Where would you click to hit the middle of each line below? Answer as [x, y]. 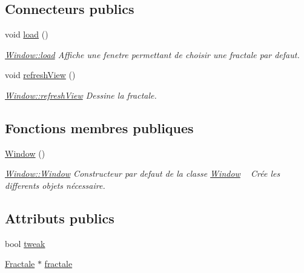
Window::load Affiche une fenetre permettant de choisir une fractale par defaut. [152, 54]
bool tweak [25, 243]
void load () [27, 34]
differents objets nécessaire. [55, 185]
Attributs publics [60, 218]
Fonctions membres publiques [99, 127]
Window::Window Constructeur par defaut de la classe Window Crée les [143, 173]
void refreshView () [40, 75]
